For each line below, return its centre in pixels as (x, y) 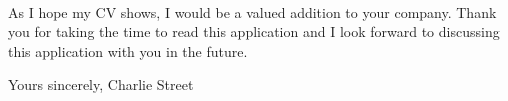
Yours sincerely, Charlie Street (101, 84)
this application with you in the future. (128, 50)
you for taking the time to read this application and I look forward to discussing (254, 31)
